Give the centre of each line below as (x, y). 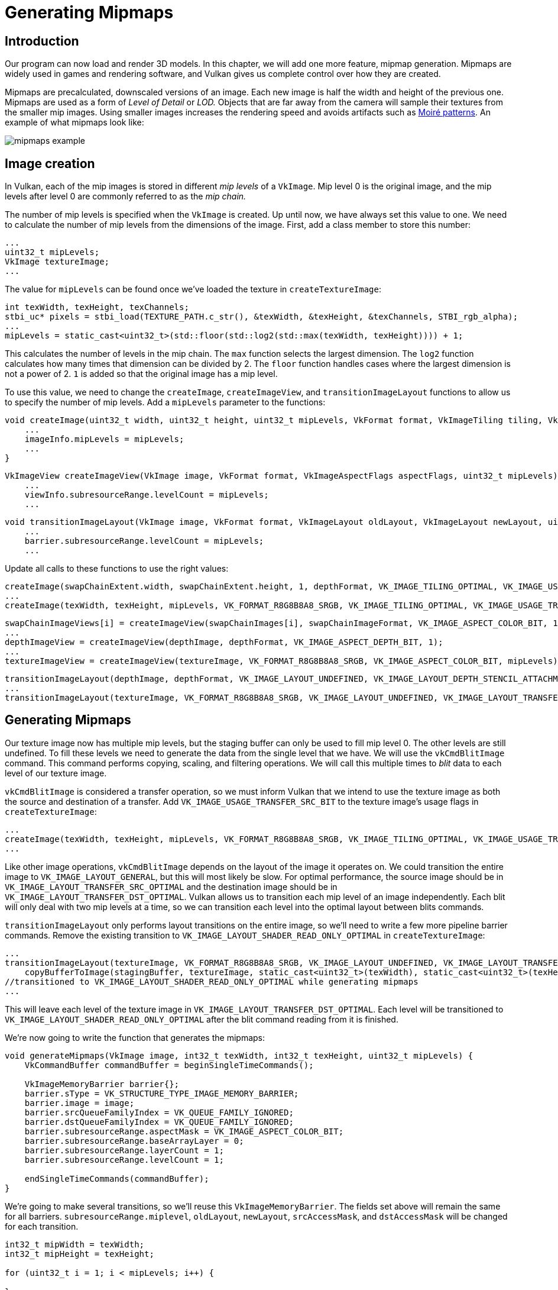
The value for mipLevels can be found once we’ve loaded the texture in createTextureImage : (193, 289)
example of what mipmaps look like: (74, 122)
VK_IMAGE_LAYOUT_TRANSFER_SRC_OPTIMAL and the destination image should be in (171, 886)
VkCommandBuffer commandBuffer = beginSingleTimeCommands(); (169, 1065)
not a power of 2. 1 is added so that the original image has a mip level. (141, 374)
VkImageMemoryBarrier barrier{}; (102, 1084)
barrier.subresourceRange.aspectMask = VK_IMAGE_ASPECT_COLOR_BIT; (184, 1131)
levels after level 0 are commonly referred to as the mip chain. (126, 196)
